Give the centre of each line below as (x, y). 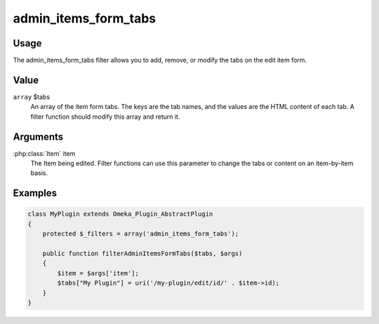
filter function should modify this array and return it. (105, 117)
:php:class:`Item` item (44, 153)
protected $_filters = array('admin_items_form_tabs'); (141, 234)
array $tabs (32, 97)
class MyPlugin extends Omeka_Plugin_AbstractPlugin (120, 214)
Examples (35, 193)
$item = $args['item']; (98, 273)
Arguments (38, 137)
